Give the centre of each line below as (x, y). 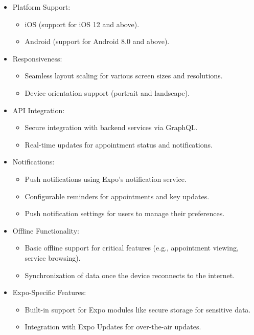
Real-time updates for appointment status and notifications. (119, 144)
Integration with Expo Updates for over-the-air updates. (113, 327)
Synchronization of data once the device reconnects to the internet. (130, 275)
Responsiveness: (37, 58)
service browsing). (53, 257)
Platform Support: (41, 7)
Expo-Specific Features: (49, 292)
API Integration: (39, 110)
